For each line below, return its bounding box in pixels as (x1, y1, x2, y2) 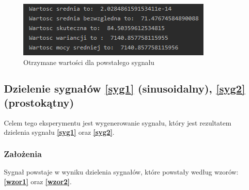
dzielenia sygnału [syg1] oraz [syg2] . (4, 127, 115, 137)
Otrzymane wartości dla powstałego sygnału (23, 57, 155, 67)
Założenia (4, 147, 42, 159)
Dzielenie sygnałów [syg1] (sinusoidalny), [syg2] (4, 80, 245, 95)
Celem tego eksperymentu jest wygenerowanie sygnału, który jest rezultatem (4, 117, 232, 127)
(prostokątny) (4, 95, 74, 110)
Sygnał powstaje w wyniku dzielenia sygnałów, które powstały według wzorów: (4, 167, 238, 177)
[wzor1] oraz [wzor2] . (4, 176, 72, 186)
